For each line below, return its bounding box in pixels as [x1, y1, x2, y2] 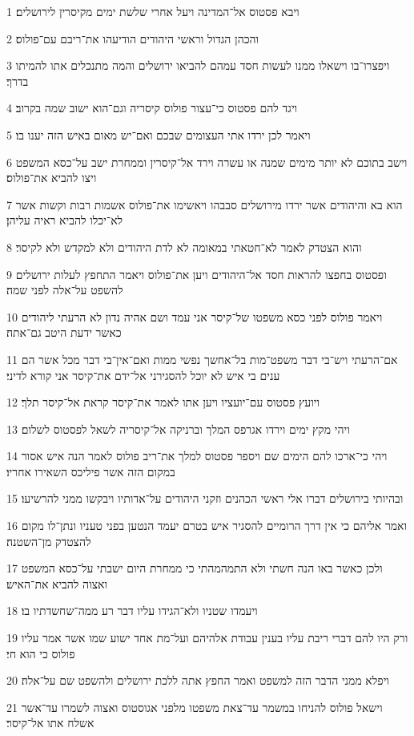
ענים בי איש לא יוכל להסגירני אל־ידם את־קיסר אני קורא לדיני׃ [6, 366, 280, 383]
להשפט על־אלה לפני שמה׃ [6, 281, 123, 298]
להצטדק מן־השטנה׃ [6, 532, 91, 549]
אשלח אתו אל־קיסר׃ [6, 714, 94, 731]
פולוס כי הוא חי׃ [6, 645, 75, 661]
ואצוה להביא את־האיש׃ [6, 575, 108, 592]
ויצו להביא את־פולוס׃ [6, 169, 97, 186]
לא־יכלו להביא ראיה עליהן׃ [6, 212, 123, 228]
